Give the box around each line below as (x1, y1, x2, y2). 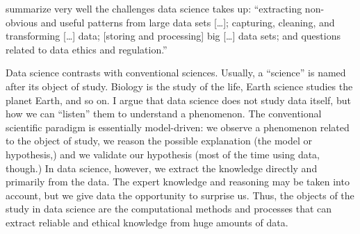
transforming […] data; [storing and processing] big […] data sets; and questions (6, 28, 341, 43)
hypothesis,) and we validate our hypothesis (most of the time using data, (6, 147, 320, 161)
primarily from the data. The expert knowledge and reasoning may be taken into (6, 174, 350, 189)
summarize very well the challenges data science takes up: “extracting (6, 1, 302, 15)
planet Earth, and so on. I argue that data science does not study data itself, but (6, 92, 351, 107)
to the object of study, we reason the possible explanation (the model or (6, 133, 312, 148)
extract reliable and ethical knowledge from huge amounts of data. (6, 215, 288, 229)
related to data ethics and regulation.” (6, 42, 167, 56)
